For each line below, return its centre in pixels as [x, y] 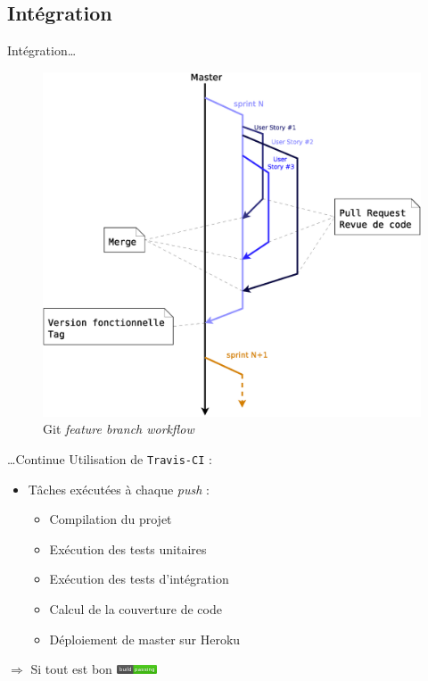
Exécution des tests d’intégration [139, 579]
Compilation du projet [111, 519]
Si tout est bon [71, 669]
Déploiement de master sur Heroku [145, 639]
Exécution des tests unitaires [128, 548]
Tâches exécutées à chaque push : [119, 489]
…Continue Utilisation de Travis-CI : [110, 458]
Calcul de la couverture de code [136, 608]
